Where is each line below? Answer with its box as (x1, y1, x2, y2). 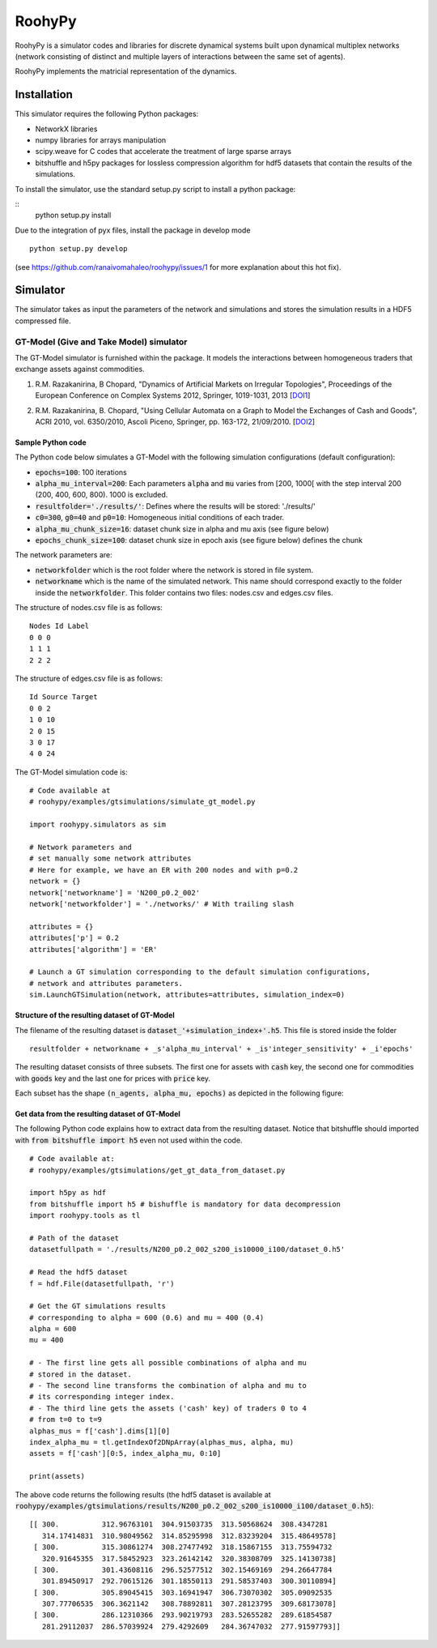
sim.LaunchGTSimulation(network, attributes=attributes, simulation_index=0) (29, 990, 346, 1000)
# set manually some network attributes (29, 854, 192, 863)
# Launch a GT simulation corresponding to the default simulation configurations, (29, 967, 371, 976)
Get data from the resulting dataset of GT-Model (15, 1109, 181, 1119)
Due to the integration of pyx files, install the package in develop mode (15, 225, 251, 235)
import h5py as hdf (29, 1188, 107, 1198)
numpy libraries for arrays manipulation (35, 135, 167, 145)
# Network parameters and (29, 843, 133, 852)
